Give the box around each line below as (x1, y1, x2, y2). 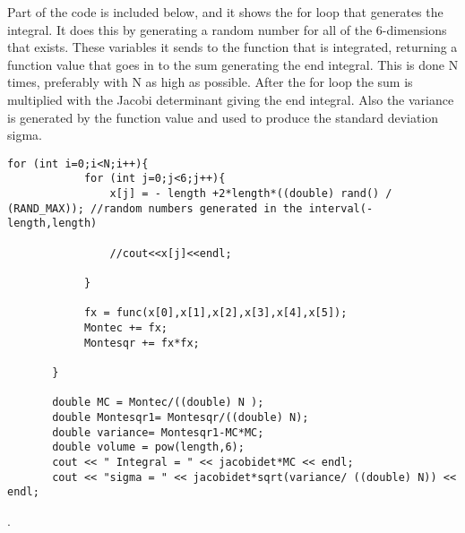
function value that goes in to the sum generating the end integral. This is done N (7, 55, 459, 73)
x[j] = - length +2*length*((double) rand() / (109, 187, 392, 201)
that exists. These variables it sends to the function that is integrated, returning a (7, 38, 458, 56)
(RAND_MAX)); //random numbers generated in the (7, 202, 303, 215)
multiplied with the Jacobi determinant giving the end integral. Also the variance (7, 90, 454, 108)
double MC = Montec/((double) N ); (52, 396, 264, 409)
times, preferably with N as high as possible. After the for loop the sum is (7, 73, 413, 91)
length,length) (7, 217, 98, 230)
